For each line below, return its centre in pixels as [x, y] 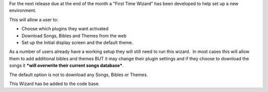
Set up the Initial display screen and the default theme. [77, 43]
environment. [23, 10]
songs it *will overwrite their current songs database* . [67, 66]
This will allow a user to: [34, 19]
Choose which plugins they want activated [65, 29]
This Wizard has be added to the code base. [55, 84]
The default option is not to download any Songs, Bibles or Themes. [79, 75]
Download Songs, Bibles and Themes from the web [74, 36]
